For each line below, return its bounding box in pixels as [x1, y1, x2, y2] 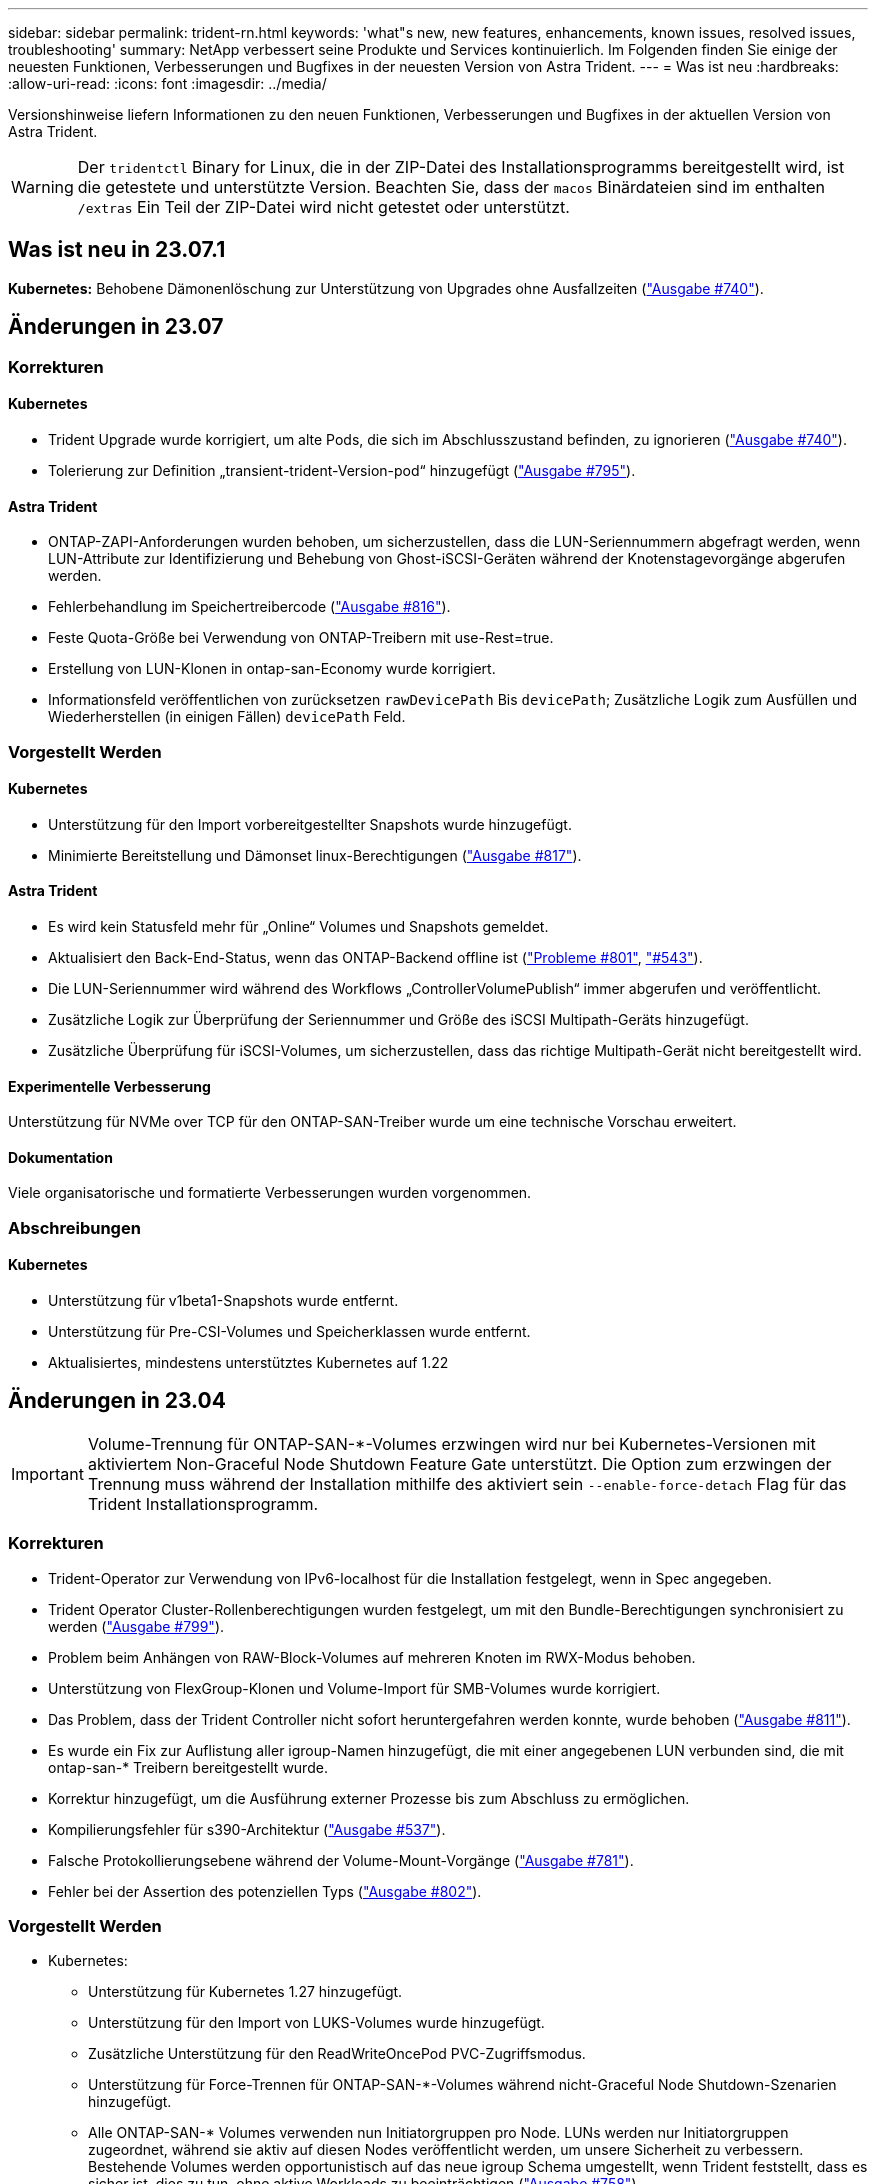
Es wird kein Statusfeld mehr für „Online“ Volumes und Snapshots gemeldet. [48, 917, 549, 935]
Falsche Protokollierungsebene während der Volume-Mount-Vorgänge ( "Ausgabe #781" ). [48, 1851, 634, 1869]
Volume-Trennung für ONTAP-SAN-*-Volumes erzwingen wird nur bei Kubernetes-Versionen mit [87, 1433, 816, 1454]
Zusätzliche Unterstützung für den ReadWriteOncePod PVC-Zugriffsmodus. [88, 2045, 586, 2063]
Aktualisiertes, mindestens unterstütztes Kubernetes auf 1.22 [48, 1353, 449, 1371]
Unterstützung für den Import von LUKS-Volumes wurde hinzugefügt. [88, 2014, 545, 2032]
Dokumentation [8, 1148, 113, 1166]
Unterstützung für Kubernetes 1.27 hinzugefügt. [88, 1983, 403, 2001]
